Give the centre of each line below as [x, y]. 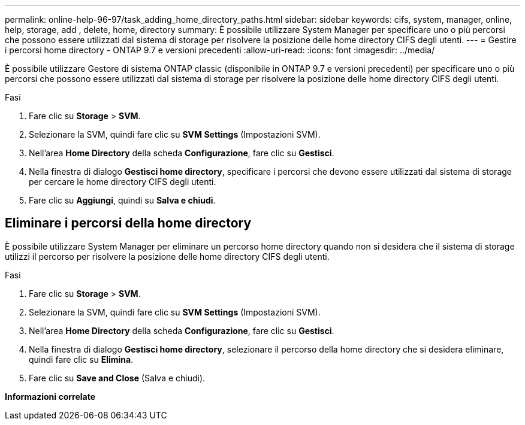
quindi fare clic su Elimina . [81, 359]
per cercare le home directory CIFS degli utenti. [123, 182]
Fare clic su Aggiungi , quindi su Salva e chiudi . [122, 200]
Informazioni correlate [50, 396]
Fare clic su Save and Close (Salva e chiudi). [117, 378]
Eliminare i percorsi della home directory [128, 223]
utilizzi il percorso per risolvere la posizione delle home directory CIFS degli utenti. [167, 256]
